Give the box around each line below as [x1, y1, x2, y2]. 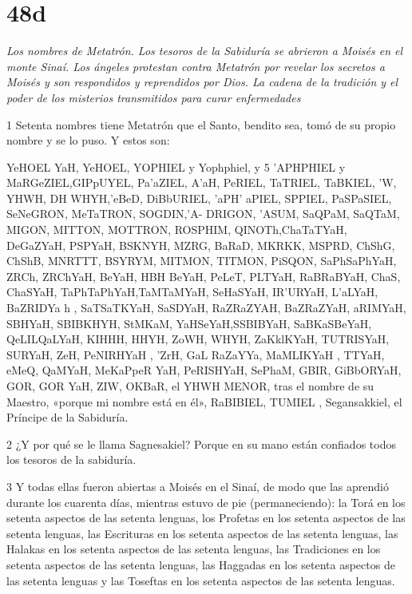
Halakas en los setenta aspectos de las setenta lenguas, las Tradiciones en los [6, 541, 381, 557]
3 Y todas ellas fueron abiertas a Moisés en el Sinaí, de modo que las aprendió [6, 477, 389, 494]
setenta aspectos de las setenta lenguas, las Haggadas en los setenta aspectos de [6, 556, 395, 572]
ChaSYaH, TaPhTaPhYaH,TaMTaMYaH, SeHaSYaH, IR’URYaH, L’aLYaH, [6, 283, 378, 300]
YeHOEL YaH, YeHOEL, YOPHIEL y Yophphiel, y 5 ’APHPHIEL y [6, 158, 346, 175]
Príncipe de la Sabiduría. [6, 409, 129, 426]
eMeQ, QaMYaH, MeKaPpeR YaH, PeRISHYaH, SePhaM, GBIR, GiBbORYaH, [6, 362, 402, 378]
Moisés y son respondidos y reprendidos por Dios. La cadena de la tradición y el [6, 73, 398, 90]
